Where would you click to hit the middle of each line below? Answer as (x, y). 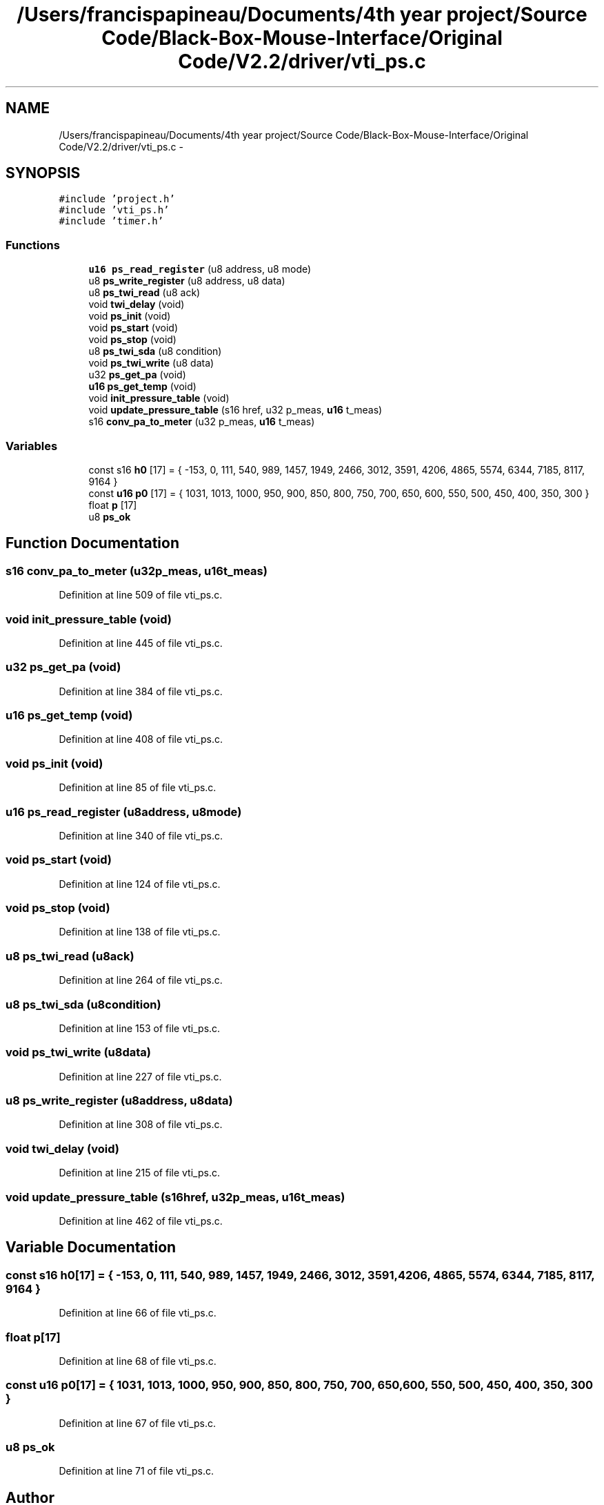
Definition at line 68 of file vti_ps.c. (138, 1361)
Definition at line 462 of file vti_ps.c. (141, 1221)
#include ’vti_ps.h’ (114, 210)
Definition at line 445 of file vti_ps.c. (141, 643)
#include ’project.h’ (117, 199)
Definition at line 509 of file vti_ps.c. (141, 595)
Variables (32, 446)
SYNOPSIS (43, 173)
